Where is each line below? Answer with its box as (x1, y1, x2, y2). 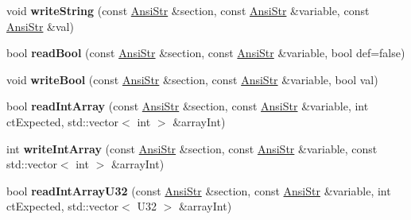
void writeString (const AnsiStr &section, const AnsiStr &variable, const (6, 2, 370, 18)
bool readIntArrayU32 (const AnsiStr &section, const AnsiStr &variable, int (6, 182, 391, 199)
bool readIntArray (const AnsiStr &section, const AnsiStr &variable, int (6, 98, 369, 114)
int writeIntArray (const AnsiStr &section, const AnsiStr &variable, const (6, 140, 378, 156)
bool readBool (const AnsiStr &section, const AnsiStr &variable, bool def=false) (6, 44, 405, 61)
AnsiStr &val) (6, 17, 74, 34)
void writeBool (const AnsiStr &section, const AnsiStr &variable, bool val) (6, 71, 378, 87)
